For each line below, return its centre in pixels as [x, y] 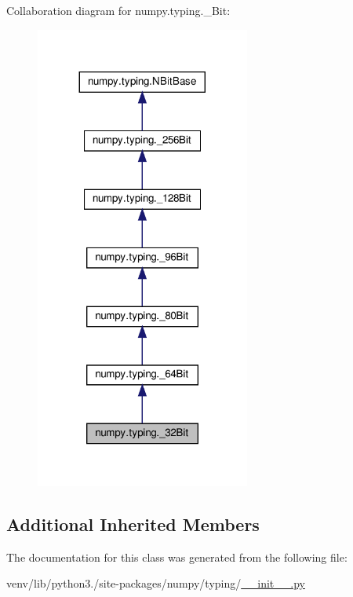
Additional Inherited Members [133, 524]
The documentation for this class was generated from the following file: [177, 557]
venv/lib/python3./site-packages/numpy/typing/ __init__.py [156, 583]
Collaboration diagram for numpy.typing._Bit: [118, 10]
